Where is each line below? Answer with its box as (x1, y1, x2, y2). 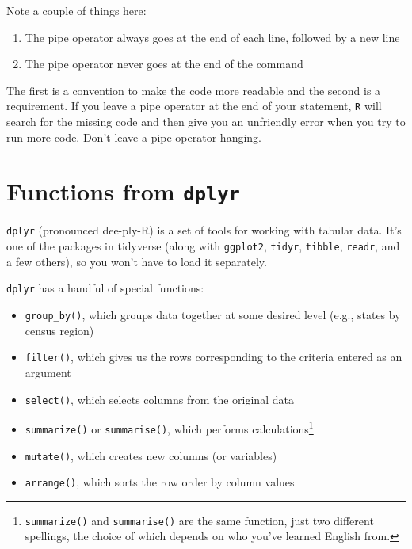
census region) (25, 322, 94, 338)
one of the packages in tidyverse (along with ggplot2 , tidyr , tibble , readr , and (6, 238, 400, 254)
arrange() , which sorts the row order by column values (25, 474, 295, 490)
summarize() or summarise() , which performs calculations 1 (25, 418, 314, 437)
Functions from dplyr (6, 175, 240, 208)
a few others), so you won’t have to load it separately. (6, 253, 267, 269)
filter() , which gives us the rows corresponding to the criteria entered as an (25, 349, 402, 365)
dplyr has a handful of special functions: (6, 280, 204, 296)
